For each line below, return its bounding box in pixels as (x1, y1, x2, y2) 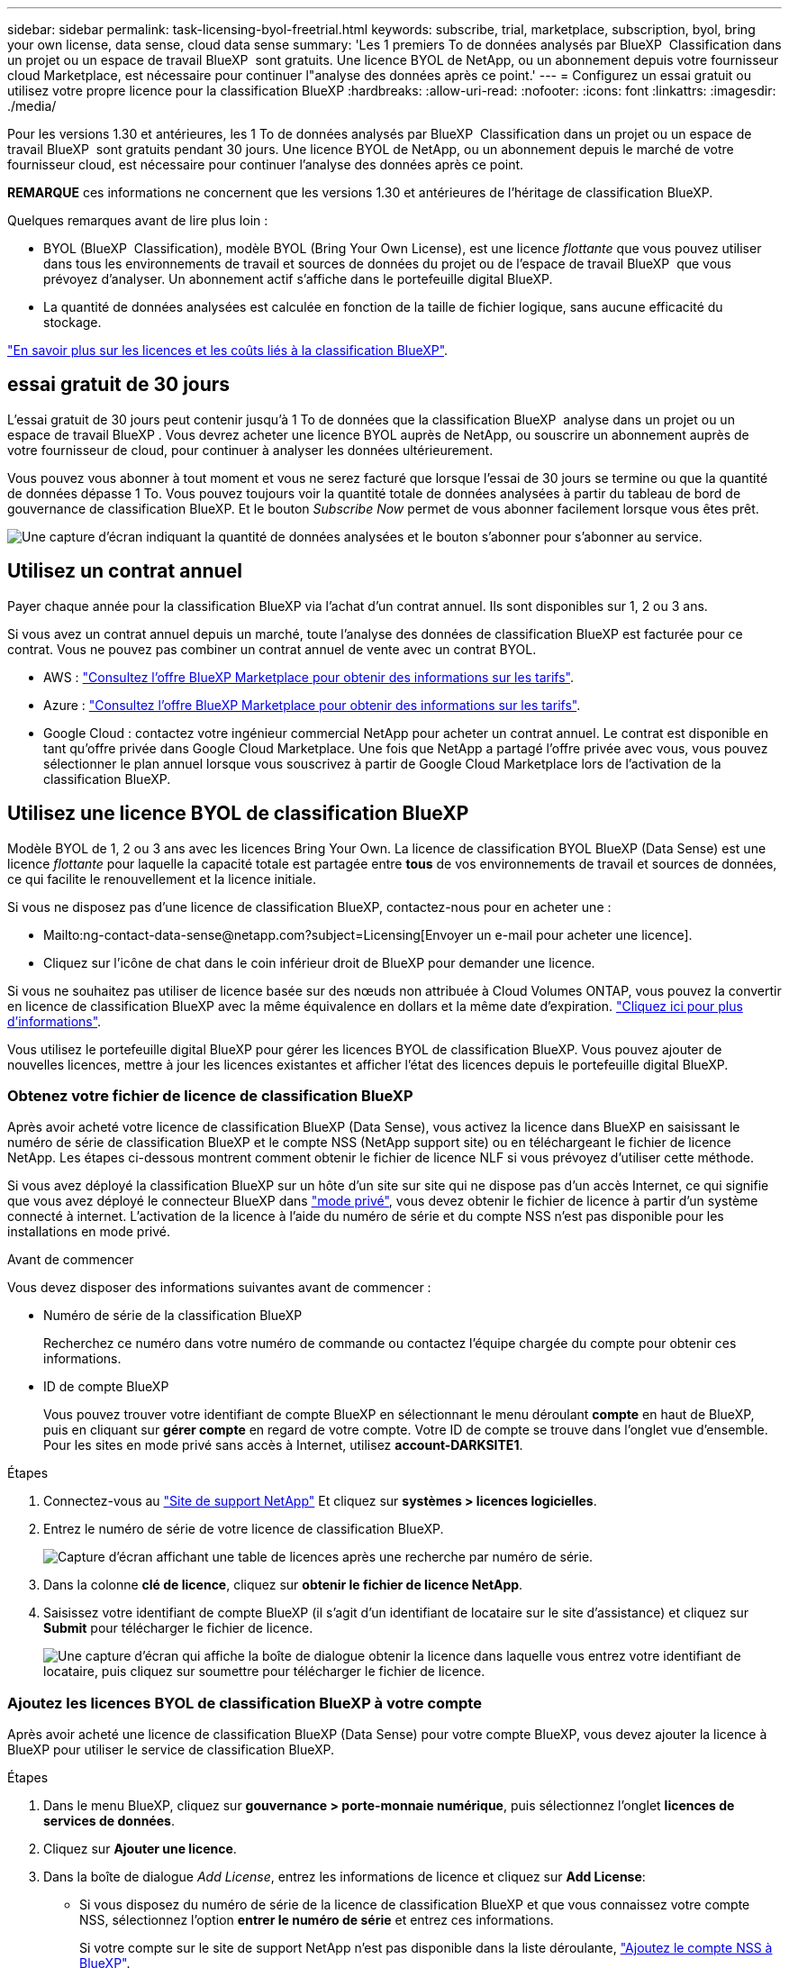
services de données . (43, 1813, 175, 1829)
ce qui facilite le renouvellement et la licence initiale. (7, 870, 317, 887)
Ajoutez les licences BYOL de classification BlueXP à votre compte (7, 1693, 482, 1712)
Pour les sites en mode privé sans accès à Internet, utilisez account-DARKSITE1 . (43, 1437, 523, 1453)
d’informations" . (7, 1013, 102, 1029)
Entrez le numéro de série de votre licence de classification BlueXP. (43, 1521, 444, 1537)
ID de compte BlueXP (43, 1379, 169, 1395)
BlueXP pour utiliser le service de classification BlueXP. (7, 1742, 335, 1758)
